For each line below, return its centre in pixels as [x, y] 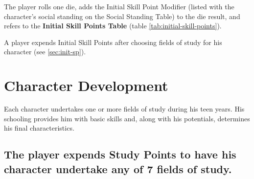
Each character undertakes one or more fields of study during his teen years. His [124, 109]
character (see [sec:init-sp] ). [45, 52]
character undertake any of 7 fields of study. [118, 168]
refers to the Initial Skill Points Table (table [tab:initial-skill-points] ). [113, 26]
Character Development [86, 85]
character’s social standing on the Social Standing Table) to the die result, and [122, 16]
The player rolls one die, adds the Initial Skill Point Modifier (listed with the [119, 6]
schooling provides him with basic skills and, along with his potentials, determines [127, 118]
